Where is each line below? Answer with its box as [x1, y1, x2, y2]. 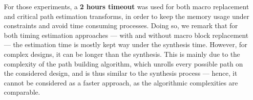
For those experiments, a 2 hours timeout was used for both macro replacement [4, 1, 249, 11]
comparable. [4, 87, 40, 97]
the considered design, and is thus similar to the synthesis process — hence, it [4, 68, 237, 78]
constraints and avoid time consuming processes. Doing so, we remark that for [4, 20, 238, 31]
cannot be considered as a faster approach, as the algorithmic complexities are [4, 77, 238, 87]
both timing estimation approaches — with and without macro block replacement [4, 30, 249, 40]
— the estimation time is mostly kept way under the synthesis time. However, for [4, 39, 248, 50]
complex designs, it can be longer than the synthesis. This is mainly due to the [4, 49, 240, 59]
